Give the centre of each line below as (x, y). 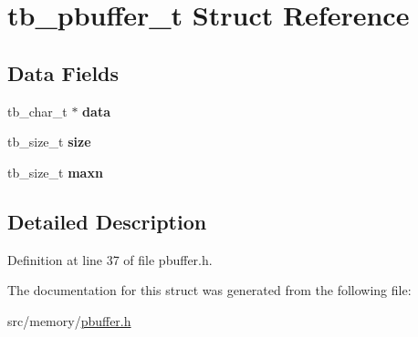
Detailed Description (107, 221)
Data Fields (63, 72)
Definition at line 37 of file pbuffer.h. (110, 259)
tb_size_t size (49, 142)
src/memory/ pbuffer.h (69, 320)
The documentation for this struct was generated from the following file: (209, 290)
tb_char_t (37, 111)
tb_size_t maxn (55, 172)
